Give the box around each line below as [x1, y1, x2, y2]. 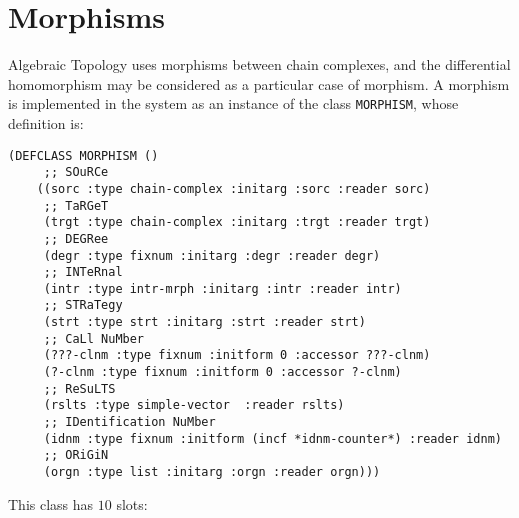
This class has [8, 493, 94, 514]
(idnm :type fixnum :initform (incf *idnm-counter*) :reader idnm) [43, 431, 502, 446]
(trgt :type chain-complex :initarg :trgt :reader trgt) [43, 215, 431, 230]
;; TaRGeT [43, 198, 109, 213]
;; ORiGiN [43, 448, 109, 463]
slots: [116, 493, 148, 514]
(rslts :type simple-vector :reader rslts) [43, 398, 345, 413]
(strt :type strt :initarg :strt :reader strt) [43, 315, 366, 330]
